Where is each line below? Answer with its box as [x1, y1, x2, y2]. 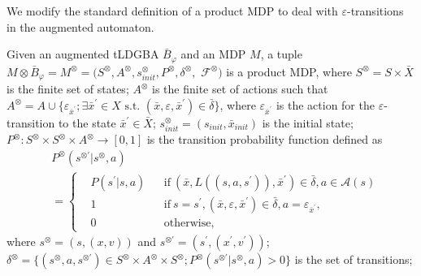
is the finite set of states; [7, 80, 129, 97]
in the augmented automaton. [7, 18, 154, 35]
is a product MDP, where [226, 63, 352, 80]
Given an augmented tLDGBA [7, 45, 159, 63]
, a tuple [260, 45, 302, 63]
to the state [58, 114, 116, 131]
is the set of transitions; [294, 251, 413, 268]
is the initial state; [262, 114, 354, 131]
